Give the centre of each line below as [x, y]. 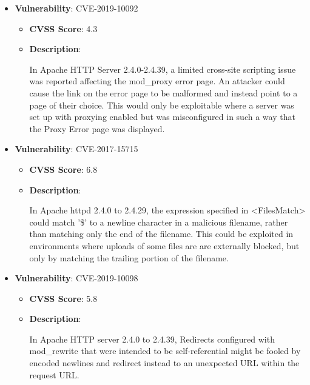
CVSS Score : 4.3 [63, 28]
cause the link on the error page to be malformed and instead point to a [163, 92]
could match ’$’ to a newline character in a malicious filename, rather [159, 222]
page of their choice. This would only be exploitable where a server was [162, 105]
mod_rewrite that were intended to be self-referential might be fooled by [165, 351]
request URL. [54, 374]
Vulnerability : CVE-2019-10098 [76, 278]
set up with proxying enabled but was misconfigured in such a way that [162, 117]
